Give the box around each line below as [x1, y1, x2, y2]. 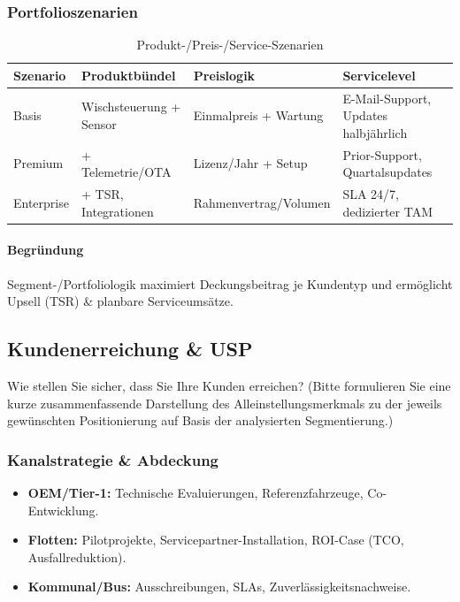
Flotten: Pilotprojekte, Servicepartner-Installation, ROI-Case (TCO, [27, 530, 404, 549]
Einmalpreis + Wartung [193, 106, 324, 125]
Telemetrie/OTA [80, 163, 172, 181]
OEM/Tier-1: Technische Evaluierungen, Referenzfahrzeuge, [27, 484, 364, 501]
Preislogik [193, 65, 256, 84]
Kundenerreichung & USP [7, 335, 253, 362]
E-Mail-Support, [342, 88, 432, 107]
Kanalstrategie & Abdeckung [7, 448, 219, 470]
